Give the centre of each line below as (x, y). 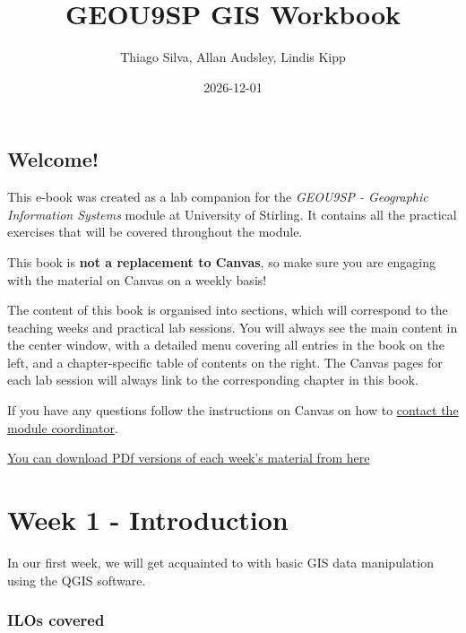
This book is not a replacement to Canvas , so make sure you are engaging (222, 261)
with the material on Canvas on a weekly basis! (137, 279)
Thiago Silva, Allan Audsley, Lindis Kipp (233, 57)
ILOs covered (56, 620)
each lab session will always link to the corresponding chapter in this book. (213, 380)
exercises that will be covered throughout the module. (155, 232)
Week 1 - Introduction (148, 520)
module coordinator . (63, 427)
